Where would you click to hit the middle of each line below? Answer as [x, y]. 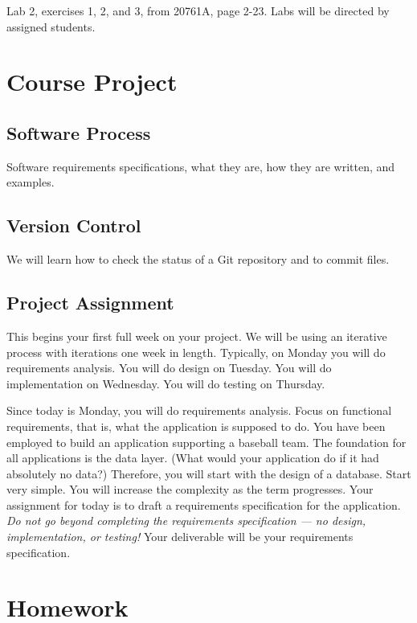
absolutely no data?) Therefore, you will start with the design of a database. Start [209, 473]
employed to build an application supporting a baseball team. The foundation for [206, 442]
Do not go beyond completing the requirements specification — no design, [186, 521]
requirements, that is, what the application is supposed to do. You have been [196, 426]
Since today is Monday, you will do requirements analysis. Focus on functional [199, 410]
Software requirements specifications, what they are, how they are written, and [201, 166]
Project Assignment [90, 303]
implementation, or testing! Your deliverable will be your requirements [180, 537]
